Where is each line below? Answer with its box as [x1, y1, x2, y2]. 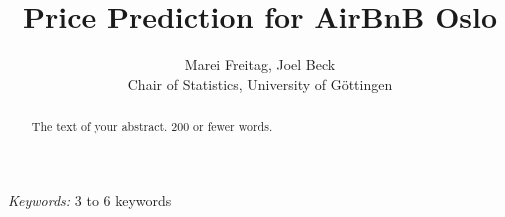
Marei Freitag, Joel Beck [184, 54, 336, 75]
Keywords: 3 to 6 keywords [8, 189, 172, 210]
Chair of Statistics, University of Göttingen [127, 73, 393, 94]
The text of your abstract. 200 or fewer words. [31, 118, 273, 135]
